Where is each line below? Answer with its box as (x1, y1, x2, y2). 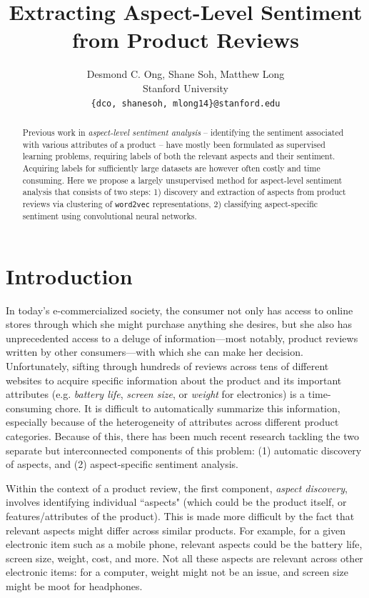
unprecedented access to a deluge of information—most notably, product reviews (6, 330, 358, 345)
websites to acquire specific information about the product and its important (6, 372, 342, 387)
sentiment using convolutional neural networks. (22, 210, 197, 222)
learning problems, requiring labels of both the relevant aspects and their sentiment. (22, 150, 335, 162)
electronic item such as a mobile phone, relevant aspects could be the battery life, (6, 537, 363, 552)
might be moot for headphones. (6, 578, 143, 593)
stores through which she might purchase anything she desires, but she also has (6, 317, 353, 332)
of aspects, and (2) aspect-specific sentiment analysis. (6, 457, 239, 472)
